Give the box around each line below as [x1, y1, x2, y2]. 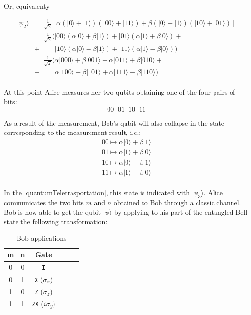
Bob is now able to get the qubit [4, 207, 101, 217]
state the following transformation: [4, 216, 108, 226]
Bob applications [17, 232, 67, 243]
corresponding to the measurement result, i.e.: [4, 127, 141, 137]
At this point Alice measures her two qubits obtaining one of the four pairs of [4, 87, 235, 97]
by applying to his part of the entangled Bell [114, 207, 248, 217]
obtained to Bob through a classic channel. [113, 197, 241, 207]
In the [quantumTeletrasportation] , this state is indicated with [4, 187, 190, 197]
